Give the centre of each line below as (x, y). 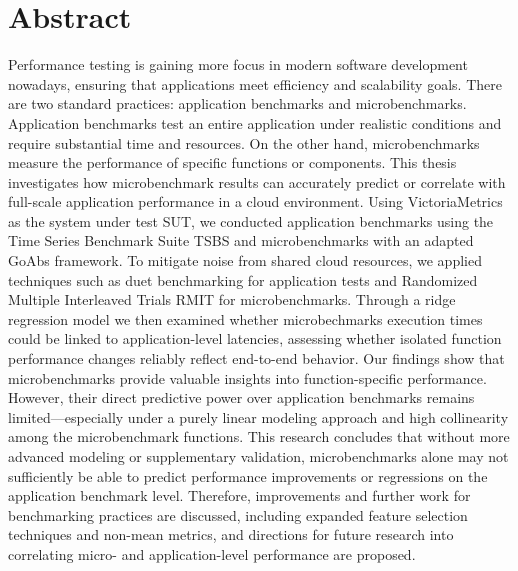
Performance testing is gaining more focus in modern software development (238, 64)
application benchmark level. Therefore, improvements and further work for (239, 495)
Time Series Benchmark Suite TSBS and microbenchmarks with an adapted (241, 240)
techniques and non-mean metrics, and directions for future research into (231, 534)
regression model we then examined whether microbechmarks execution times (245, 318)
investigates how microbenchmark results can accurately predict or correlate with (257, 181)
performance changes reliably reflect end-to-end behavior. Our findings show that (256, 358)
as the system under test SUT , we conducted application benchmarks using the (251, 220)
